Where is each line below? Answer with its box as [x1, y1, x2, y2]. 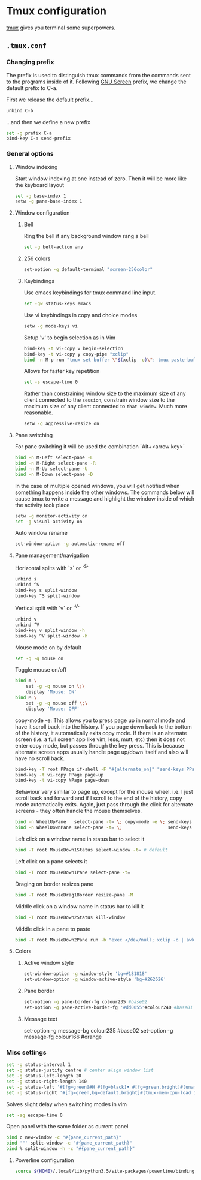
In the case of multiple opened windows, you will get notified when [14, 482, 180, 489]
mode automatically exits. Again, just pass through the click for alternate [14, 801, 193, 808]
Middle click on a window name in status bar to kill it [14, 902, 144, 910]
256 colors [23, 255, 51, 262]
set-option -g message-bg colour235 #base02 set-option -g [23, 1027, 173, 1034]
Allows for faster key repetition [23, 368, 100, 375]
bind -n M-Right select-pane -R [14, 460, 96, 466]
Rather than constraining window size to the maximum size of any [23, 390, 187, 397]
